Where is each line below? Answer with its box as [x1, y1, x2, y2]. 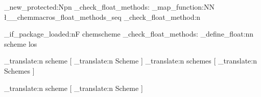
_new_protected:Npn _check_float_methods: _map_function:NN [4, 2, 215, 12]
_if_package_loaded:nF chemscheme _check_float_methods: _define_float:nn [4, 28, 254, 39]
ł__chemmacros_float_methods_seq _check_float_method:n [4, 11, 201, 22]
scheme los [4, 38, 37, 49]
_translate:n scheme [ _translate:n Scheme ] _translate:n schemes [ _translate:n [4, 55, 257, 66]
